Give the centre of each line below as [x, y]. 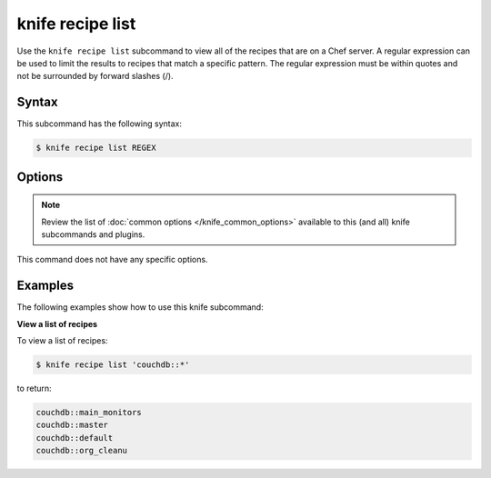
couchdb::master [72, 425]
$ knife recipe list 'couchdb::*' [113, 365]
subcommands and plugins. [93, 234]
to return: [34, 388]
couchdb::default [75, 438]
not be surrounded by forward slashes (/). [95, 76]
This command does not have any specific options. [112, 260]
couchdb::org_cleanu [81, 451]
